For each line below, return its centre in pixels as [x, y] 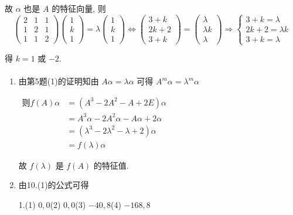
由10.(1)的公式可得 [54, 185]
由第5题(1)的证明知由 [59, 81]
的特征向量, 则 [79, 8]
